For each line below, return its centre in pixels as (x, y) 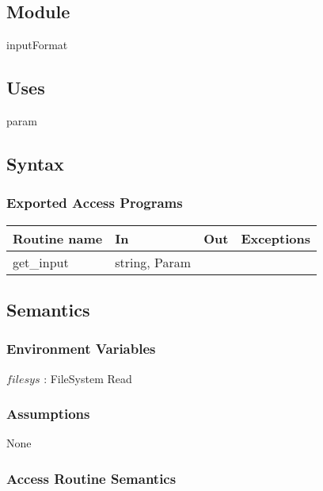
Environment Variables (81, 349)
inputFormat (37, 45)
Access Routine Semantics (91, 478)
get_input (41, 262)
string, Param (153, 262)
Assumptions (48, 414)
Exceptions (275, 238)
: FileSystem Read (88, 378)
